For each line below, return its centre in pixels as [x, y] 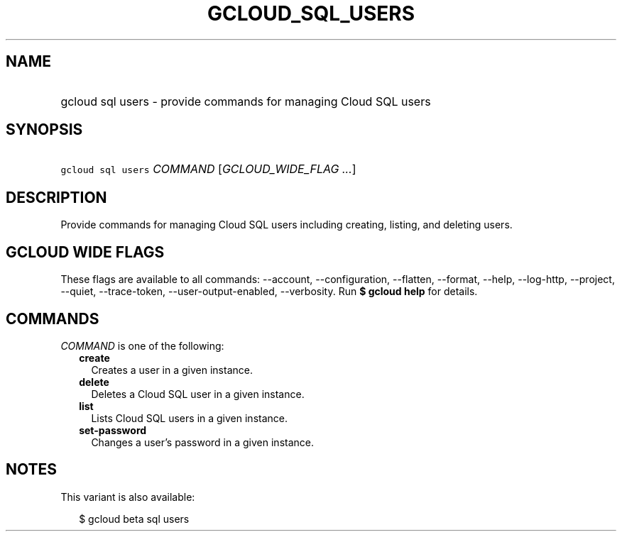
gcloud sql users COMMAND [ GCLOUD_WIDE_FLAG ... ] [208, 169]
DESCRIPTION [56, 197]
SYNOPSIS [44, 130]
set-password [113, 430]
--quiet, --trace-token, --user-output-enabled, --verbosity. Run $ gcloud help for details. [269, 292]
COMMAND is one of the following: [142, 345]
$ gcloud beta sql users [134, 519]
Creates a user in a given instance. [172, 370]
